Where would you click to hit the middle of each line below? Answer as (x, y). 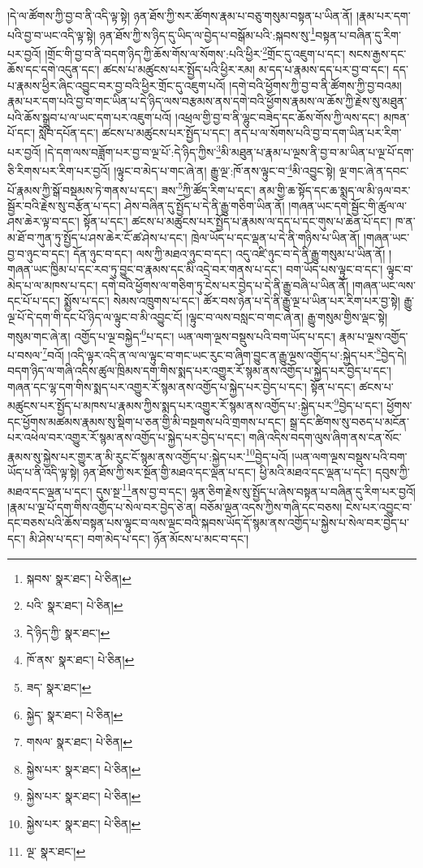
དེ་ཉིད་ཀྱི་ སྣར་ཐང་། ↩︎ (68, 632)
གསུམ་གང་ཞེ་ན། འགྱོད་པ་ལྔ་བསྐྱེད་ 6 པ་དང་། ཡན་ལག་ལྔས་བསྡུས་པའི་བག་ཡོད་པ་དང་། (172, 335)
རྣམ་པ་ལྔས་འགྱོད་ (373, 336)
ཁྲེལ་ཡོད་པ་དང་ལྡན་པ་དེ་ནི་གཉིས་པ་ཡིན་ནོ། (276, 237)
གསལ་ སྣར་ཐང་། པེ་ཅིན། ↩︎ (79, 742)
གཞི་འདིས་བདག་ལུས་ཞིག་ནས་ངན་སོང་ (325, 437)
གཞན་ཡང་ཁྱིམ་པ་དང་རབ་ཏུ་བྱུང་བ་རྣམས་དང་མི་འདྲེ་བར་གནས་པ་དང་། (145, 269)
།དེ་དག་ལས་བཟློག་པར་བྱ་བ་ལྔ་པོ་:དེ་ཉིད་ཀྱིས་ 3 (133, 151)
